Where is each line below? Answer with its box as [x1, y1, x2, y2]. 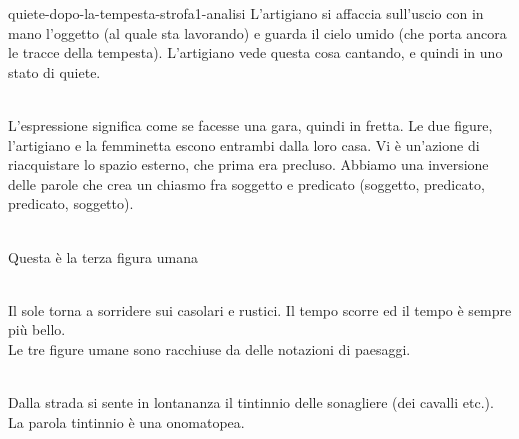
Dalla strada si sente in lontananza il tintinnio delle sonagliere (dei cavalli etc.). [8, 392, 494, 413]
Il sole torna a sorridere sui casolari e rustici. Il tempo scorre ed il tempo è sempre [8, 299, 512, 320]
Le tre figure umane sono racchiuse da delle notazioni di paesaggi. [8, 338, 411, 359]
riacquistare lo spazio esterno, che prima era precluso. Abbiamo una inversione [8, 154, 489, 175]
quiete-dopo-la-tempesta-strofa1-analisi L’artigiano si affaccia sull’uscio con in [8, 3, 484, 23]
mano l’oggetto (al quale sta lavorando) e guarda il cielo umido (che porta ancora [8, 22, 507, 43]
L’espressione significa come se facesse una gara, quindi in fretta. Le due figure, [8, 114, 493, 135]
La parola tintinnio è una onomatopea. [8, 411, 245, 432]
